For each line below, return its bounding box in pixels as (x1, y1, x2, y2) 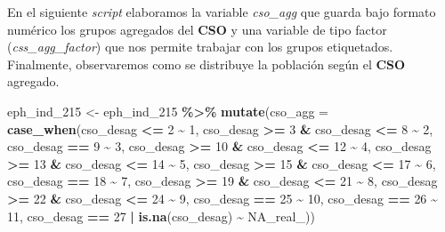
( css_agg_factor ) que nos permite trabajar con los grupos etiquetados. (7, 37, 393, 56)
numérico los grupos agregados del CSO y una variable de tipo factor (7, 20, 387, 38)
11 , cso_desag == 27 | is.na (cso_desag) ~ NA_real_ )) (7, 206, 315, 225)
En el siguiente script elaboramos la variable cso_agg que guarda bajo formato (7, 3, 436, 20)
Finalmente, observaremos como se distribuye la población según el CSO (7, 54, 406, 73)
